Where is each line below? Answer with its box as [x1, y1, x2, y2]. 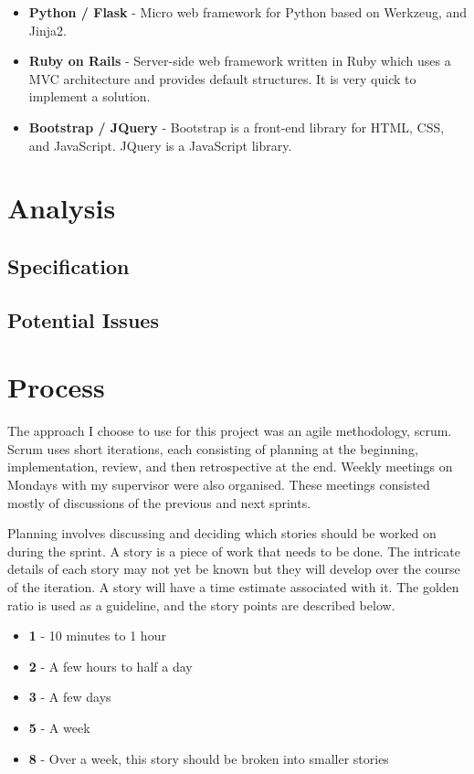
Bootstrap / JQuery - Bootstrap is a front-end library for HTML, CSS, [28, 117, 445, 136]
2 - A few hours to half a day [28, 656, 193, 675]
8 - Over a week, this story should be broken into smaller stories [28, 748, 389, 768]
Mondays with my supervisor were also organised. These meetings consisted [7, 475, 430, 493]
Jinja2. [28, 20, 67, 39]
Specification [7, 251, 130, 280]
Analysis [7, 189, 116, 227]
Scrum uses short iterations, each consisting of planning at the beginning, [7, 439, 418, 458]
